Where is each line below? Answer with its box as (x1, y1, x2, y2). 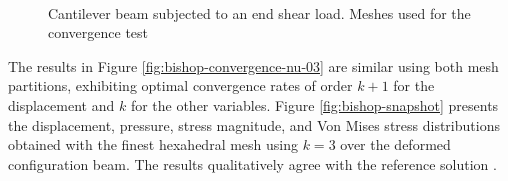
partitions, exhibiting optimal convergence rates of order (8, 75, 353, 96)
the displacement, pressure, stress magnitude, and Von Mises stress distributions (8, 114, 500, 135)
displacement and (8, 94, 115, 115)
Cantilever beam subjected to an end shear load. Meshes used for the (48, 2, 471, 23)
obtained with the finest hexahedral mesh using (8, 134, 299, 155)
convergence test (48, 22, 149, 43)
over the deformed (340, 134, 451, 155)
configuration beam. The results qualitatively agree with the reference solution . (8, 153, 497, 174)
